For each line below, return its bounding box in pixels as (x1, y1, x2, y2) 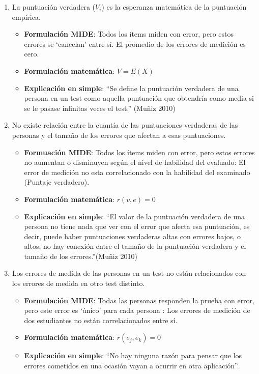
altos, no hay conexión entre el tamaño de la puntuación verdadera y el (24, 241, 246, 251)
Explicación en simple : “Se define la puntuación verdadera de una (24, 82, 239, 93)
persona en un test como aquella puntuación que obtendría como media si (24, 93, 254, 103)
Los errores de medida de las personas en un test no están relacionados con (12, 268, 246, 278)
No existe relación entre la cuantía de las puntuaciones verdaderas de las (12, 120, 238, 130)
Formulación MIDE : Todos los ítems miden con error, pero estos (24, 28, 234, 39)
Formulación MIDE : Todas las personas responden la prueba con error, (24, 295, 254, 305)
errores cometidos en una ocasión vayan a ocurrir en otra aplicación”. (24, 360, 239, 371)
